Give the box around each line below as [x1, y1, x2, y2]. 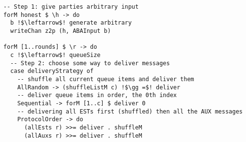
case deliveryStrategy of [10, 68, 94, 75]
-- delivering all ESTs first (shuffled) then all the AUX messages [17, 108, 243, 115]
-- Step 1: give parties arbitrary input [3, 3, 139, 10]
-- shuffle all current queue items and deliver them [17, 75, 194, 83]
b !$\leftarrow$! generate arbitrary [10, 19, 132, 27]
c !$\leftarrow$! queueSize [10, 51, 101, 58]
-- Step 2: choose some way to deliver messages [10, 59, 170, 67]
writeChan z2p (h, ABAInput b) [10, 27, 111, 34]
